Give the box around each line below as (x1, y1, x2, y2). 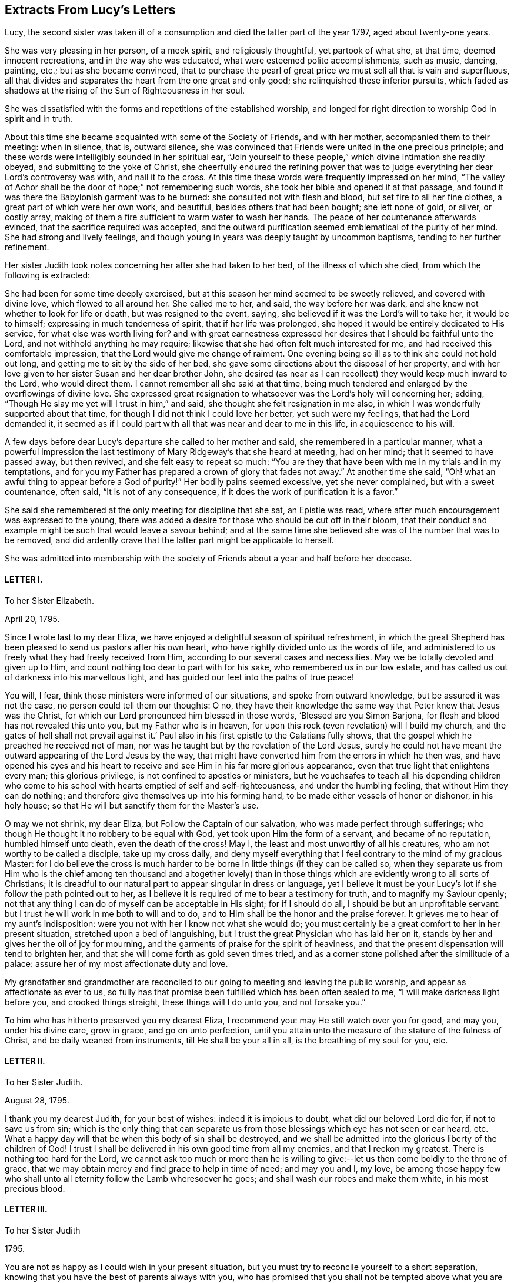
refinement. (5, 242, 49, 252)
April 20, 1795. (5, 613, 60, 624)
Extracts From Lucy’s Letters (5, 2, 176, 17)
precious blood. (5, 1183, 65, 1194)
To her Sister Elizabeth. (5, 595, 94, 606)
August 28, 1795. (5, 1095, 69, 1105)
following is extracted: (5, 270, 91, 281)
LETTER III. (5, 1204, 48, 1215)
